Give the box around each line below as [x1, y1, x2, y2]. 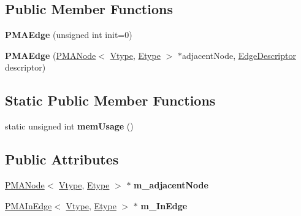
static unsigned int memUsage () [5, 120, 134, 133]
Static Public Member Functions [5, 91, 216, 110]
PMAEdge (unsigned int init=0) [5, 28, 132, 41]
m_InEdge [140, 199, 188, 212]
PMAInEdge [5, 199, 52, 212]
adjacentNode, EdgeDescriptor [181, 48, 296, 61]
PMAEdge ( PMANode [5, 48, 96, 61]
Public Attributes [5, 150, 119, 169]
